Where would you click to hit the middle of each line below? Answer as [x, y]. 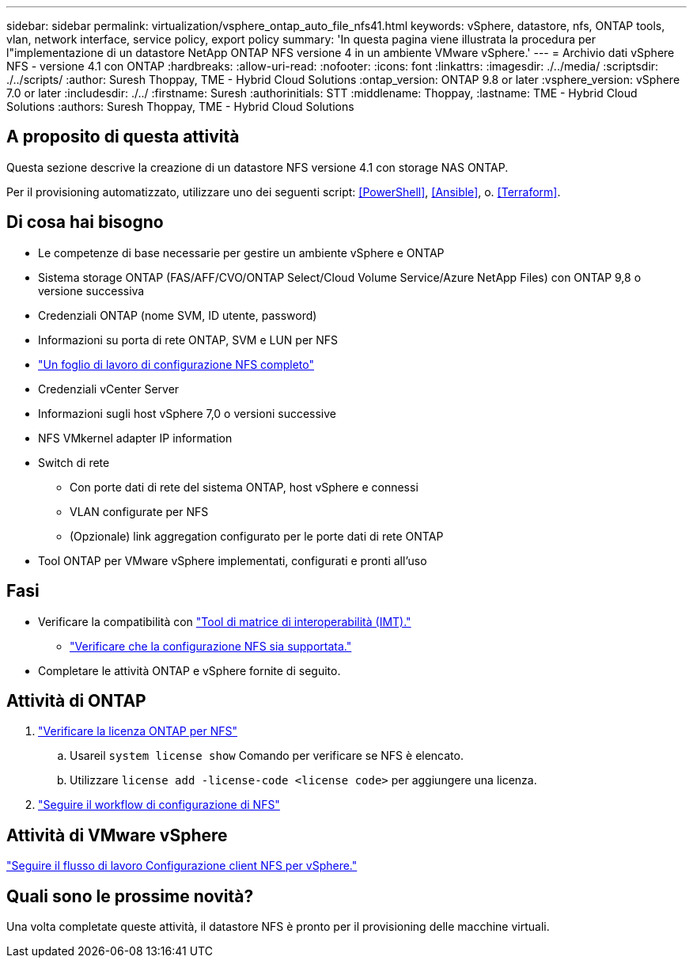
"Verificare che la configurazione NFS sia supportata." [211, 646]
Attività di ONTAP [76, 700]
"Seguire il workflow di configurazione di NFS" [159, 805]
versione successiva [91, 290]
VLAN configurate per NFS [139, 511]
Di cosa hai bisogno [85, 222]
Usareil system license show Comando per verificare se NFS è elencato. [267, 756]
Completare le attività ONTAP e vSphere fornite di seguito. [189, 670]
